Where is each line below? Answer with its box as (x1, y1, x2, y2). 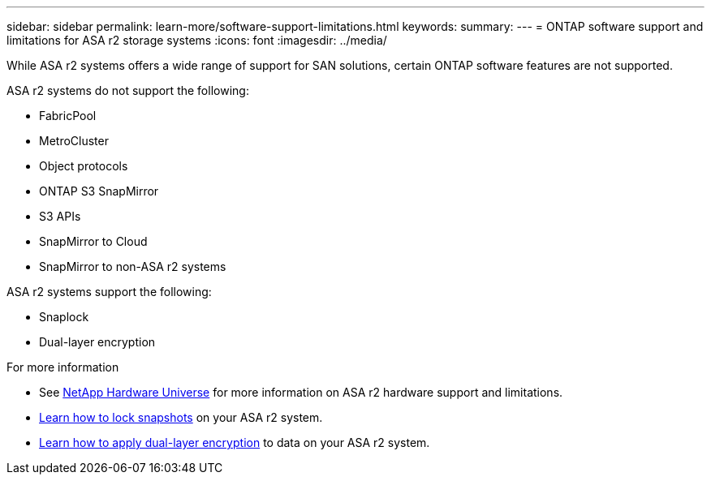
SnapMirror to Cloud (39, 234, 148, 248)
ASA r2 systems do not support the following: (6, 84, 249, 97)
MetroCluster (39, 134, 109, 148)
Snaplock (39, 310, 89, 324)
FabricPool (39, 109, 97, 122)
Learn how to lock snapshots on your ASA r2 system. (39, 410, 323, 424)
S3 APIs (39, 209, 81, 223)
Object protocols (39, 159, 128, 173)
